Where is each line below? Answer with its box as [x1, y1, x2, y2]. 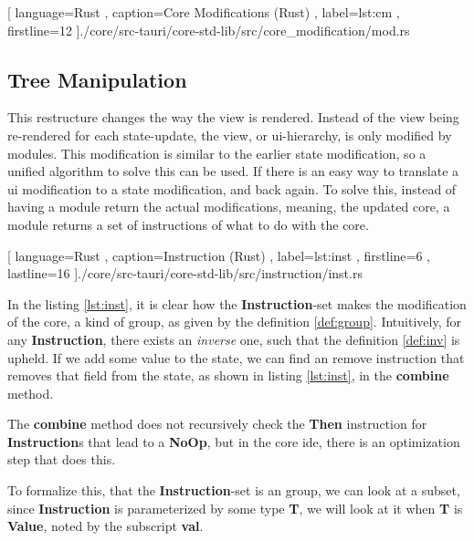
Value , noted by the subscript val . [7, 516, 204, 536]
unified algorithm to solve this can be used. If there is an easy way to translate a [7, 161, 459, 181]
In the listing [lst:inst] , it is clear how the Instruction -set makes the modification [7, 294, 467, 313]
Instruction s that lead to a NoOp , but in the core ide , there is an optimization [7, 432, 460, 451]
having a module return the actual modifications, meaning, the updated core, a [7, 197, 450, 216]
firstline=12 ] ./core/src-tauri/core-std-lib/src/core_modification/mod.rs [7, 20, 410, 39]
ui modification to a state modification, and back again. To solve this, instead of [7, 179, 457, 198]
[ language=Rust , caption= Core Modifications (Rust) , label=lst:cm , [7, 3, 400, 21]
